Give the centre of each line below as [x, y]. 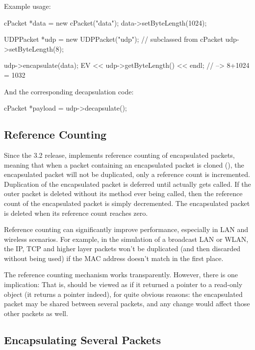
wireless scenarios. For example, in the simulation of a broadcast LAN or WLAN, [126, 239]
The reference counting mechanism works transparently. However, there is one [121, 275]
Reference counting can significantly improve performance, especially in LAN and [126, 229]
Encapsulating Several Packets [82, 339]
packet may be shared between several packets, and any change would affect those [127, 304]
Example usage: [27, 6]
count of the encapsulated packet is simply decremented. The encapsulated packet [127, 203]
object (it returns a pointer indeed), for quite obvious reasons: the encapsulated [123, 294]
